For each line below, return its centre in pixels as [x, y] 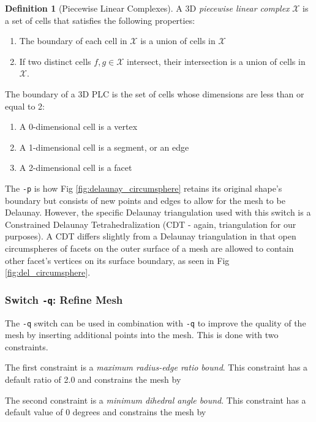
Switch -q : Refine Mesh [64, 299]
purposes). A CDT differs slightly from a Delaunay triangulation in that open [151, 236]
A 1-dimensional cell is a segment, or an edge [104, 147]
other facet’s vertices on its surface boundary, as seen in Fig [117, 260]
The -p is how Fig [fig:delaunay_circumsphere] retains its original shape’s [144, 188]
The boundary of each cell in [73, 41]
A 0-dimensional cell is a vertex [78, 126]
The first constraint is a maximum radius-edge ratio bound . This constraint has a [156, 367]
